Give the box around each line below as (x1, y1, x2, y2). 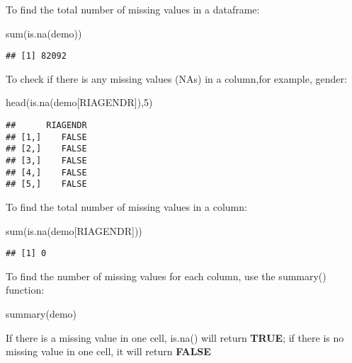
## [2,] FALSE (6, 144, 87, 154)
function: (6, 282, 45, 297)
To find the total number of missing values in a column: (6, 199, 247, 214)
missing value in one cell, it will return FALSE (6, 344, 211, 359)
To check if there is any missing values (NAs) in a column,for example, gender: (6, 71, 347, 86)
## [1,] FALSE (6, 132, 87, 142)
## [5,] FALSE (6, 179, 87, 190)
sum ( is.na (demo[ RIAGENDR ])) (6, 223, 142, 238)
